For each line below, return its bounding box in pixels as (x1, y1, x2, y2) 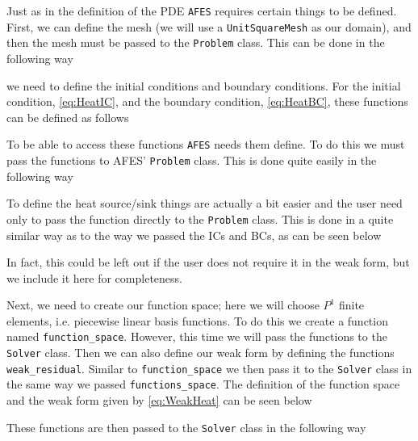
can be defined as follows (6, 108, 129, 125)
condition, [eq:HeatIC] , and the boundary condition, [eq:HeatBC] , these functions (6, 93, 408, 110)
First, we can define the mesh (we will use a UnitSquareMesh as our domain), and (6, 18, 412, 35)
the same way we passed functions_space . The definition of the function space (6, 376, 400, 393)
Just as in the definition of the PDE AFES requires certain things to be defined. (6, 2, 397, 19)
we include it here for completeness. (6, 269, 182, 286)
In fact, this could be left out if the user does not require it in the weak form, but (6, 254, 410, 271)
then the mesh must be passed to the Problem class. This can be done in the (6, 34, 385, 51)
